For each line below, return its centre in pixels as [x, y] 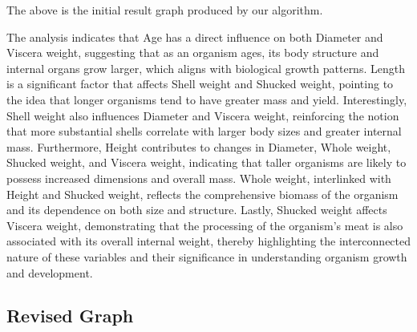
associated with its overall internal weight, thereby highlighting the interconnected [209, 241]
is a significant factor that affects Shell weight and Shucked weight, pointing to [200, 84]
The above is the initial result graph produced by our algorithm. [165, 10]
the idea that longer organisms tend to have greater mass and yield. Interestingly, [207, 99]
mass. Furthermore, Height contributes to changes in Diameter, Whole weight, [199, 146]
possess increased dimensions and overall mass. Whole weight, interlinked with [199, 178]
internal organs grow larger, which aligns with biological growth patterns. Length [206, 68]
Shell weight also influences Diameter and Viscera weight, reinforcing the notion [203, 115]
